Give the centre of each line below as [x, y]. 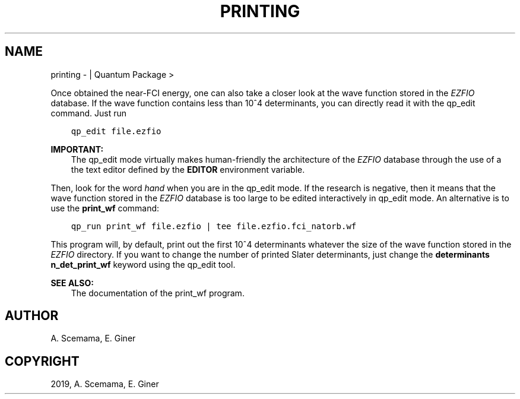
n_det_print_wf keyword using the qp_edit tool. [143, 264]
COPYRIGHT [42, 361]
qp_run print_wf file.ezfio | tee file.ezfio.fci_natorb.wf [214, 226]
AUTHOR [32, 316]
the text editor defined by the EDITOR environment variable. [188, 169]
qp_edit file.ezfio [116, 131]
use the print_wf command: [105, 208]
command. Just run [88, 113]
